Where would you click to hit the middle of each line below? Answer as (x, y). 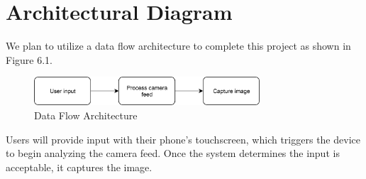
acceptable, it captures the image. (79, 167)
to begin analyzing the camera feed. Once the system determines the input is (173, 153)
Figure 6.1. (29, 59)
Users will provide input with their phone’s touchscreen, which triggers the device (183, 139)
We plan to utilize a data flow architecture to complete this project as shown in (178, 46)
